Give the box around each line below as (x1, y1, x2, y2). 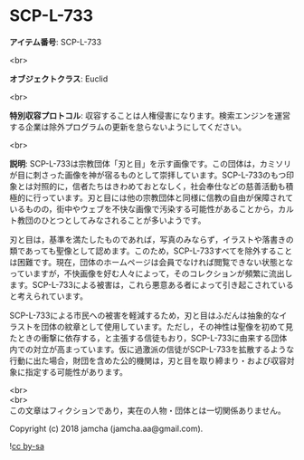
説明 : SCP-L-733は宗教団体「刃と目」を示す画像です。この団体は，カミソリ (9, 158, 292, 168)
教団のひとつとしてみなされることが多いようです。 (16, 215, 206, 225)
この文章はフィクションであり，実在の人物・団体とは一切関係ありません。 (9, 405, 287, 416)
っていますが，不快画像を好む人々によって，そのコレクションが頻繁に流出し (9, 268, 293, 279)
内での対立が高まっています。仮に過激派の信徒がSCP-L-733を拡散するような (9, 343, 295, 354)
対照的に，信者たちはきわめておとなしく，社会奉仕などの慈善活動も (33, 180, 287, 191)
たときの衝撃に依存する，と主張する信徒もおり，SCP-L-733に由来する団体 (9, 332, 288, 343)
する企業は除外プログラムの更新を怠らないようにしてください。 (9, 121, 247, 132)
